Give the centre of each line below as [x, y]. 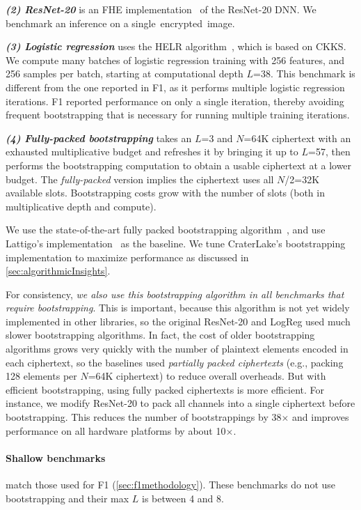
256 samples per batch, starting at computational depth [125, 74]
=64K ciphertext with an [297, 138]
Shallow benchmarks [56, 457]
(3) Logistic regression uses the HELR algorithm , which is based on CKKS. [176, 46]
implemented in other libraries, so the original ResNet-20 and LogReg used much [178, 321]
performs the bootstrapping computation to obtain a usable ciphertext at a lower [179, 165]
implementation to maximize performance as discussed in [127, 257]
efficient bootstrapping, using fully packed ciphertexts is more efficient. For [165, 389]
